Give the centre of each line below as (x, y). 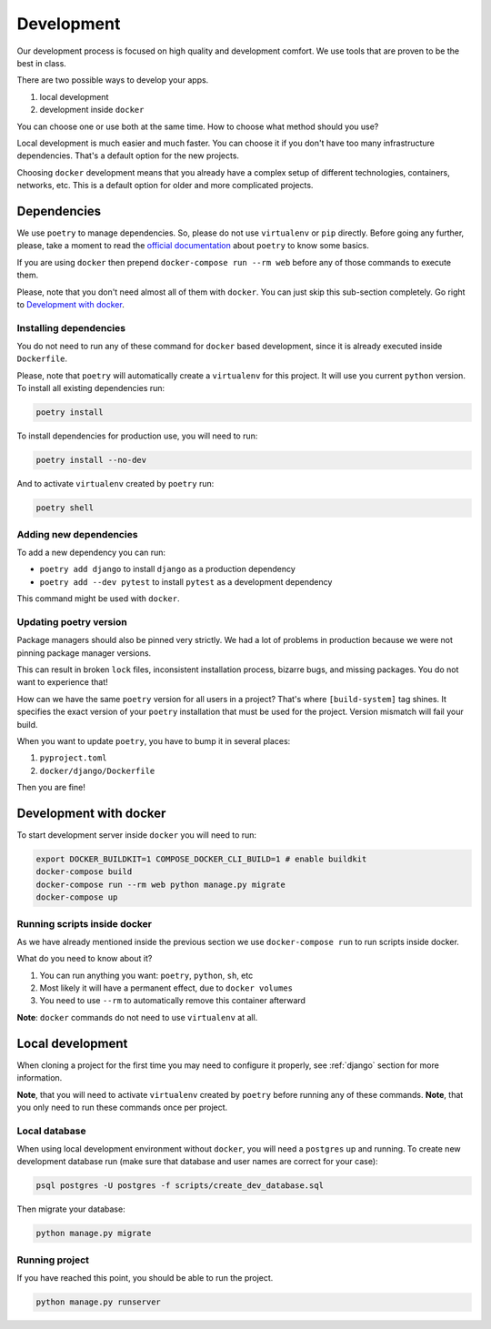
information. (40, 1078)
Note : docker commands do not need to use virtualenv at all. (137, 1017)
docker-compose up (77, 897)
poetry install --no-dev (91, 460)
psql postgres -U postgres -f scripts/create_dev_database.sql (180, 1186)
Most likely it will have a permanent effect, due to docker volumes (166, 988)
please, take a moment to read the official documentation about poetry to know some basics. (193, 246)
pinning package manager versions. (84, 653)
